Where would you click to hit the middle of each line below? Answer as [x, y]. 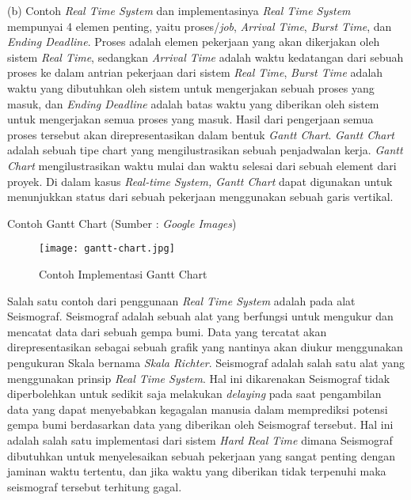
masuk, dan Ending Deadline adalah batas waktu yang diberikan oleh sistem [193, 103]
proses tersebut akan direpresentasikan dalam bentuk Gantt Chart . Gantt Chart [201, 134]
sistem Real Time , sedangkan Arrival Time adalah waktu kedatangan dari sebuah [205, 57]
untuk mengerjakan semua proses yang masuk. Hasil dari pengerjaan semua [190, 119]
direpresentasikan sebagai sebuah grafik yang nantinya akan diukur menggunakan [205, 347]
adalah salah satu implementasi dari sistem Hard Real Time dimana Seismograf [200, 439]
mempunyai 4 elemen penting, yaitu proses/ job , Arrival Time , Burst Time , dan [200, 26]
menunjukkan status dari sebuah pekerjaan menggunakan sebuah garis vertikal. [200, 197]
